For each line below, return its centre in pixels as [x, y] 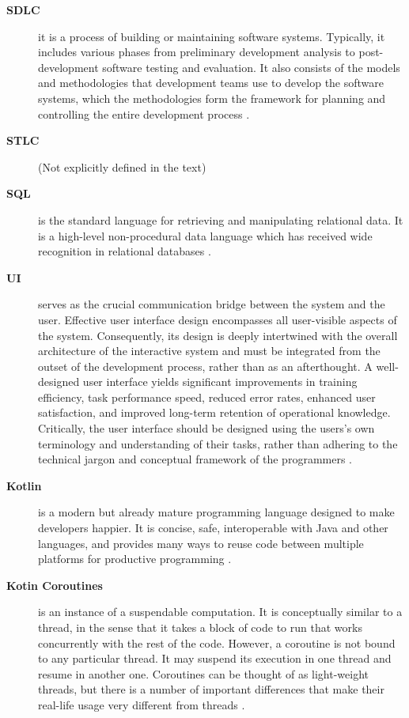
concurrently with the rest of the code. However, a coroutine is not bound [217, 642]
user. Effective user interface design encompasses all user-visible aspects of [218, 319]
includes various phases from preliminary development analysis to [197, 52]
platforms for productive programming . [135, 559]
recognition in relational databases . [125, 251]
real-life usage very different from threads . [142, 704]
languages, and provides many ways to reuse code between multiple [201, 543]
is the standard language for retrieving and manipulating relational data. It [221, 219]
